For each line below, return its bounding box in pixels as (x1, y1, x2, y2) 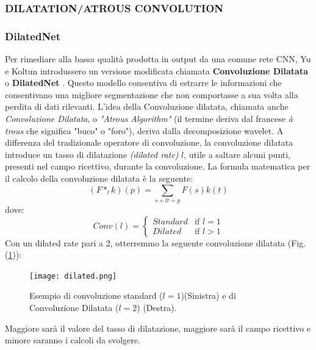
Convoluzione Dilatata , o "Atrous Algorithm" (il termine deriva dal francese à (5, 112, 293, 125)
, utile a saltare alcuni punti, (184, 148, 290, 160)
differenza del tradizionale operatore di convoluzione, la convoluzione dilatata (5, 136, 293, 149)
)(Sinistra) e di (181, 289, 236, 302)
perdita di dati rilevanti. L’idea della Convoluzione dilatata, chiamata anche (5, 100, 289, 113)
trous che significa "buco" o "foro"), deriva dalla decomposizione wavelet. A (5, 124, 284, 137)
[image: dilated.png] (29, 271, 117, 280)
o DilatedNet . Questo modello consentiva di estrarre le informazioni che (5, 76, 282, 89)
